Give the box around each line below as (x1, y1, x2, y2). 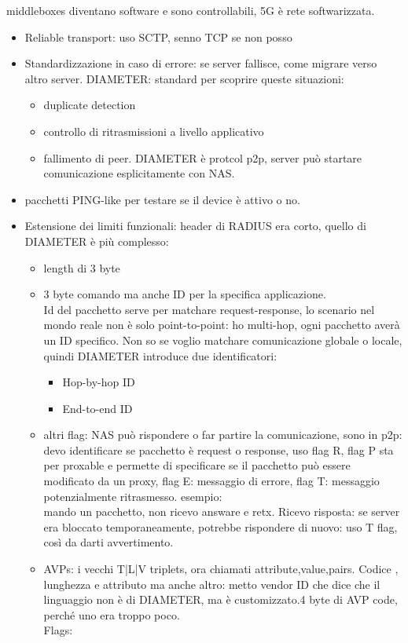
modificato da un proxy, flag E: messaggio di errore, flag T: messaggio (43, 473, 380, 489)
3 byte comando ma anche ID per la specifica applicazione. (43, 286, 326, 302)
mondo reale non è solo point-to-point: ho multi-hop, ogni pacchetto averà (43, 316, 400, 333)
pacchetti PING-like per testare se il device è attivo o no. (24, 191, 300, 207)
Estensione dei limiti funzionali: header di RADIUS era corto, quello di (24, 217, 366, 234)
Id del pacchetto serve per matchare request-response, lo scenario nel (43, 301, 375, 317)
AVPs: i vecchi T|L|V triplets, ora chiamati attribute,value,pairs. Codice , (43, 561, 399, 577)
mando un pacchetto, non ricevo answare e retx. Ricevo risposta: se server (43, 503, 400, 520)
